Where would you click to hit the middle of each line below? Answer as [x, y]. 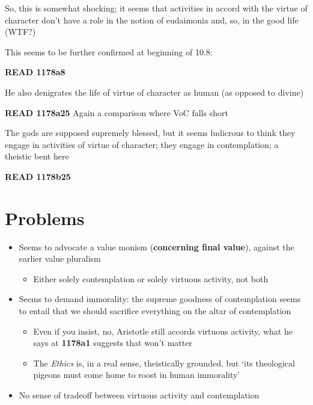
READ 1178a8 [35, 72]
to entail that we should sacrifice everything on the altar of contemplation [155, 311]
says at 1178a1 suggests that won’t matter [113, 343]
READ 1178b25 [38, 176]
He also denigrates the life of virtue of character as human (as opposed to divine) [154, 92]
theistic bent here [37, 156]
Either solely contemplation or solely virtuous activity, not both [151, 278]
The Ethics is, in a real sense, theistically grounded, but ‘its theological [164, 363]
